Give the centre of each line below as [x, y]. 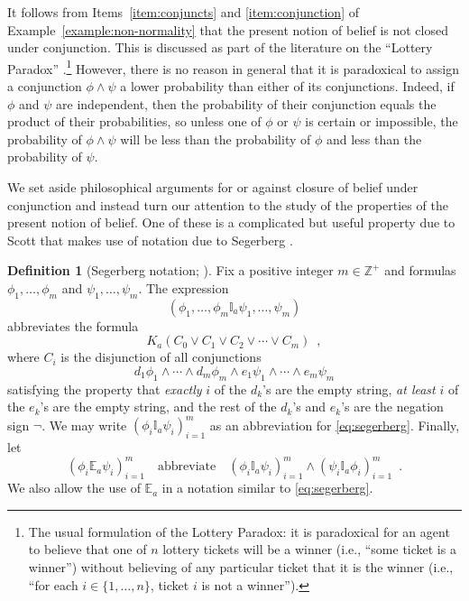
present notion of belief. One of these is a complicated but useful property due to [231, 222]
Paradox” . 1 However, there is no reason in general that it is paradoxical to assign [233, 67]
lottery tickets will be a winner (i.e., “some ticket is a [309, 549]
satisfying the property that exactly [105, 388]
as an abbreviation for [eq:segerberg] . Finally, [335, 425]
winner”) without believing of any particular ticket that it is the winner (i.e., [241, 566]
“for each [53, 584]
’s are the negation [392, 407]
